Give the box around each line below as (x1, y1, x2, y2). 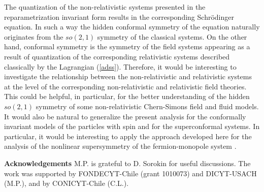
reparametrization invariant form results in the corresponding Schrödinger (4, 11, 234, 22)
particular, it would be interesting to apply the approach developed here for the (4, 131, 252, 141)
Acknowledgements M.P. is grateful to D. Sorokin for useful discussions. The (4, 157, 251, 168)
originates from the (4, 31, 63, 42)
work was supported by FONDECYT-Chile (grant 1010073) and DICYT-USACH (4, 168, 257, 178)
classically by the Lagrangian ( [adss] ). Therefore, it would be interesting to (4, 61, 237, 72)
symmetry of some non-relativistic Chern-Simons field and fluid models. (36, 101, 259, 111)
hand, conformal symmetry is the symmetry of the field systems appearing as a (4, 41, 250, 52)
